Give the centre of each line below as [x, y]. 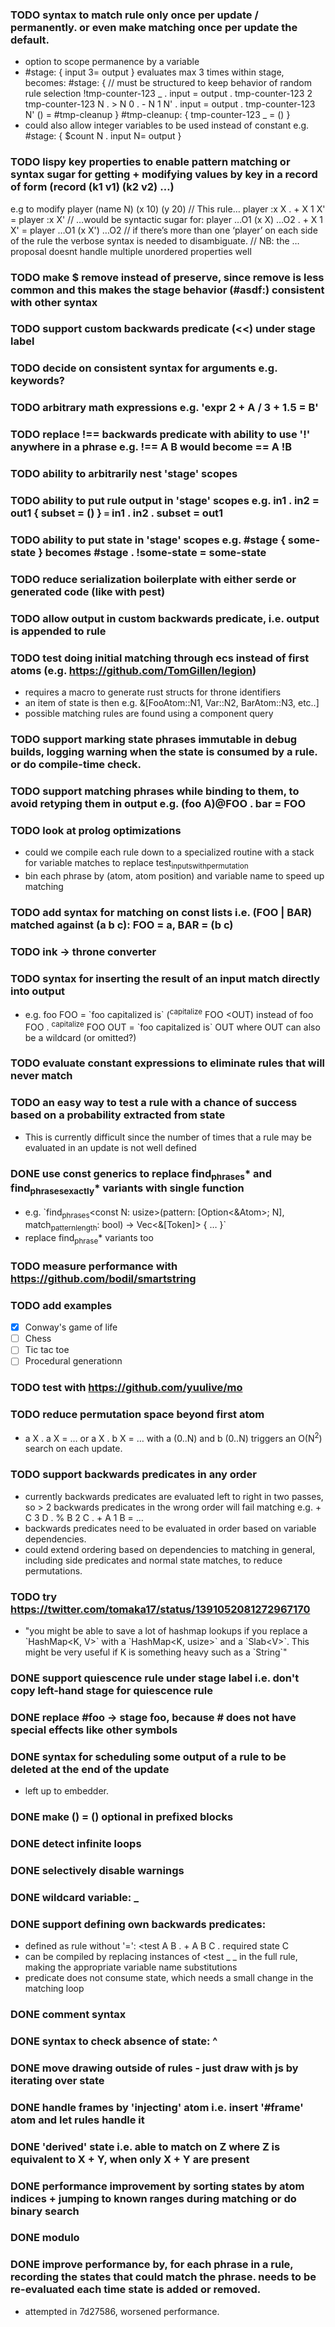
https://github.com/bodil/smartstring [103, 1278]
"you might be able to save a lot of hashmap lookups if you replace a [166, 1630]
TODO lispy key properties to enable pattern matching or [150, 162]
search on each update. [73, 1449]
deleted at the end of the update [90, 1769]
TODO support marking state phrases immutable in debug [154, 740]
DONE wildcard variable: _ [74, 1897]
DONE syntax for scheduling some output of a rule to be [148, 1756]
